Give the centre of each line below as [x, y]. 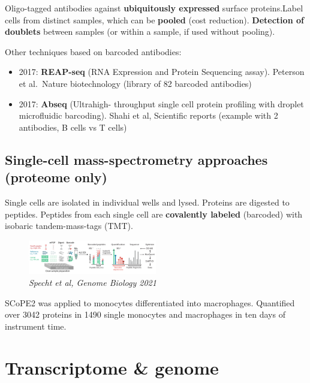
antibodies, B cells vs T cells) [73, 127]
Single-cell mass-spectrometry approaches [136, 159]
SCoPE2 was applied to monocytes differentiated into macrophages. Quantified [150, 302]
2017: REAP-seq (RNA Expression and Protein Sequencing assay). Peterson [162, 72]
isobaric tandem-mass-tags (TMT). [69, 226]
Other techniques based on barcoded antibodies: [93, 51]
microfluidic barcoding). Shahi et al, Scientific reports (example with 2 [148, 115]
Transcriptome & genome [112, 367]
